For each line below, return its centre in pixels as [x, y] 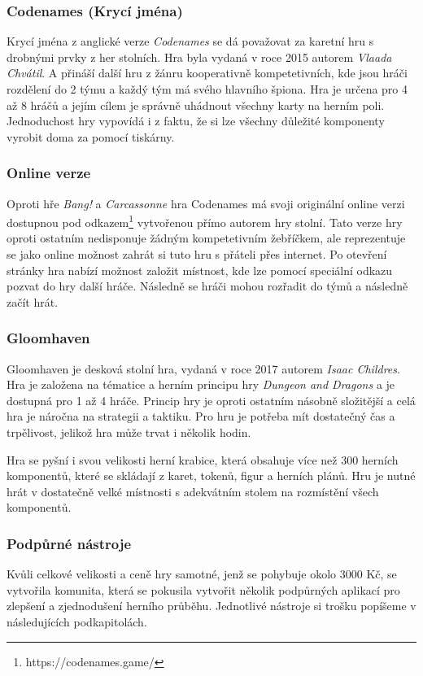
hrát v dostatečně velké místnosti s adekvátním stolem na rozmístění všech [193, 491]
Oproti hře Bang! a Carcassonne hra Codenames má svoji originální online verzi [206, 203]
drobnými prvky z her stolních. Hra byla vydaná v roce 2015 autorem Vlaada [199, 57]
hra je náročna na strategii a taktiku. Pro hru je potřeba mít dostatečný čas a [201, 416]
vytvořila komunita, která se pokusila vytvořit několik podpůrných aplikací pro [203, 589]
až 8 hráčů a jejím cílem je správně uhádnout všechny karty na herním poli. [196, 105]
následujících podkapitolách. [77, 621]
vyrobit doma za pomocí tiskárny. [91, 136]
